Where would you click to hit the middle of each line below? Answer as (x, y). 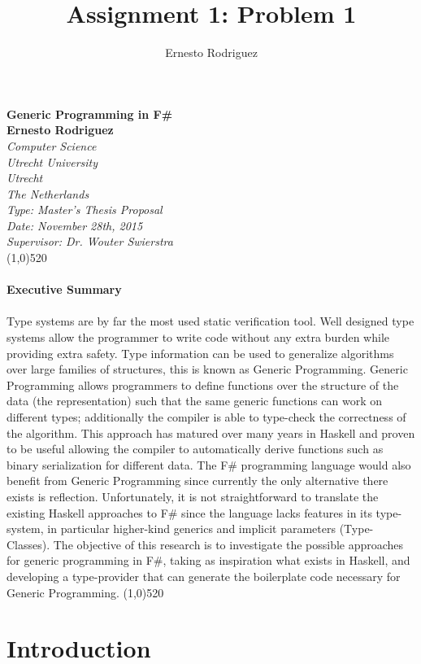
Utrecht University (52, 162)
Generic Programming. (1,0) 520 (85, 592)
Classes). (28, 544)
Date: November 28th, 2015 (75, 225)
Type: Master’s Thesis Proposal (85, 210)
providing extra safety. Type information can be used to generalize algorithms (200, 353)
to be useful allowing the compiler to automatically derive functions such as (195, 449)
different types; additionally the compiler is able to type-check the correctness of (206, 417)
